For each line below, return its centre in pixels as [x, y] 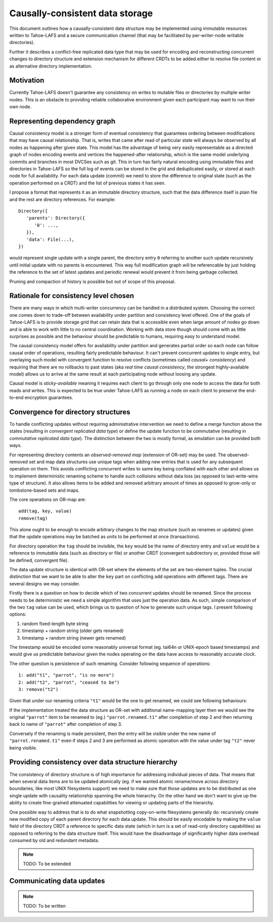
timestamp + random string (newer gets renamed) [74, 638]
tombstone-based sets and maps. [44, 490]
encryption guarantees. [49, 397]
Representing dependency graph [62, 121]
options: [18, 614]
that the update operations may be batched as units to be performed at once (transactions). [105, 537]
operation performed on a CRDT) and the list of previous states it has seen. [87, 183]
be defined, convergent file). [39, 560]
